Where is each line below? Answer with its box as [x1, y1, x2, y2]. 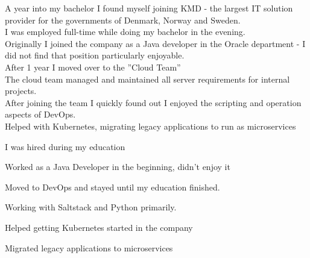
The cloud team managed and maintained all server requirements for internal [5, 72, 290, 85]
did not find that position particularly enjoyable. [5, 49, 185, 61]
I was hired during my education [5, 140, 125, 153]
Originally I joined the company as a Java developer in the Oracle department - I [5, 37, 306, 49]
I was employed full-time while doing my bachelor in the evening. [5, 25, 245, 38]
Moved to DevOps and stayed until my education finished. [5, 180, 220, 193]
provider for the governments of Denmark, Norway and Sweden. [5, 13, 241, 26]
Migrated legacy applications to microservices [5, 241, 173, 254]
